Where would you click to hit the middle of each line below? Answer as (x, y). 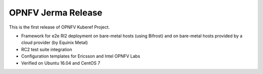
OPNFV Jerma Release (56, 13)
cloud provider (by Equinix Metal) (55, 43)
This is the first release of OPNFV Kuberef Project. (59, 27)
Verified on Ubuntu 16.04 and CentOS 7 (61, 63)
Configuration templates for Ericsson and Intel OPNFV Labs (81, 56)
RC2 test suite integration (47, 49)
